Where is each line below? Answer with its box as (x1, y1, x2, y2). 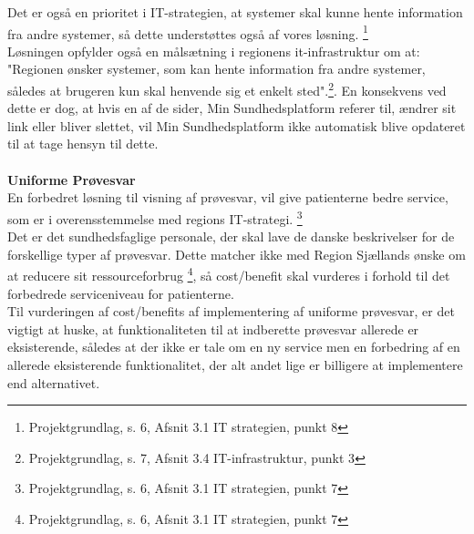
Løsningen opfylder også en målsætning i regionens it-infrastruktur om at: (7, 41, 420, 60)
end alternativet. (7, 373, 100, 392)
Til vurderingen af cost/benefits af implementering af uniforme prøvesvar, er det (7, 302, 455, 321)
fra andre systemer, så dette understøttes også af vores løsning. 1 (7, 21, 368, 43)
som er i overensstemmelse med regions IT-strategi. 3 (7, 206, 303, 228)
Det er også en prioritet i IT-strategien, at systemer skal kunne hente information (7, 3, 463, 21)
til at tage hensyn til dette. (7, 134, 159, 153)
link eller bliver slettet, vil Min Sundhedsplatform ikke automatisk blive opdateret (7, 116, 466, 135)
